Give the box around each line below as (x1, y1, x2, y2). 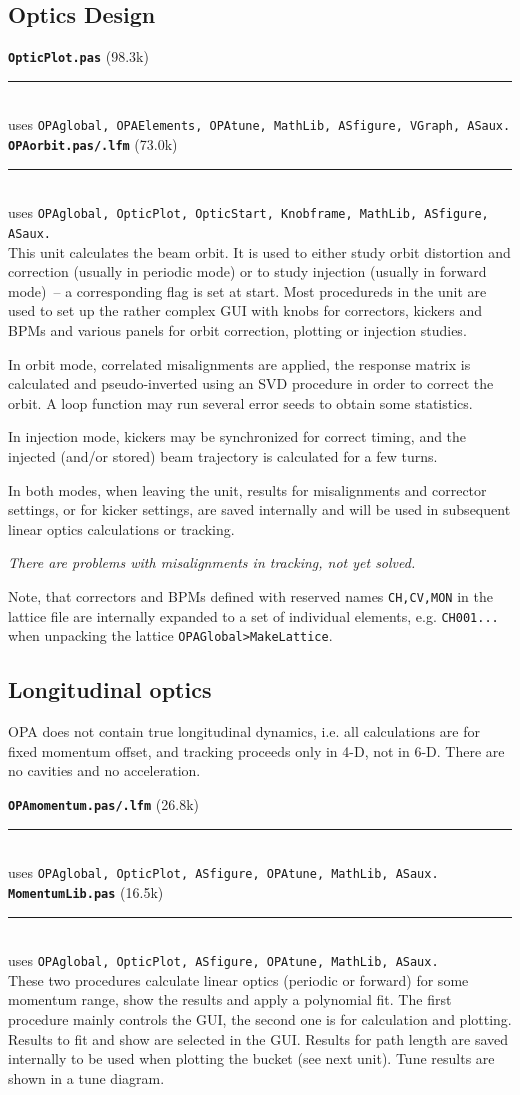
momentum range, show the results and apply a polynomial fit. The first (8, 989, 452, 1010)
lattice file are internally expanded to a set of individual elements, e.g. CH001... (8, 605, 499, 626)
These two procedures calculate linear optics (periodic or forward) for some (8, 969, 469, 990)
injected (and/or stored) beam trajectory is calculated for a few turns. (8, 446, 438, 467)
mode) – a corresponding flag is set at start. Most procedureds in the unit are (8, 280, 487, 301)
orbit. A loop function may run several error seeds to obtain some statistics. (8, 392, 473, 413)
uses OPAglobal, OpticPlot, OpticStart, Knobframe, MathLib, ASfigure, (8, 202, 489, 223)
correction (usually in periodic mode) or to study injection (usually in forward (8, 261, 487, 282)
